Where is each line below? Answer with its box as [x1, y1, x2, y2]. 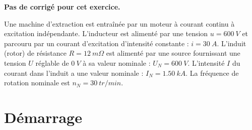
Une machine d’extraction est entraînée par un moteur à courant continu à [4, 18, 235, 29]
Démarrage [4, 106, 82, 127]
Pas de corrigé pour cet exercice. [4, 2, 120, 12]
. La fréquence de [185, 67, 239, 78]
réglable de [35, 57, 69, 68]
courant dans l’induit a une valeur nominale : [4, 67, 144, 78]
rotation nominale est [4, 77, 70, 88]
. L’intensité [187, 57, 225, 68]
